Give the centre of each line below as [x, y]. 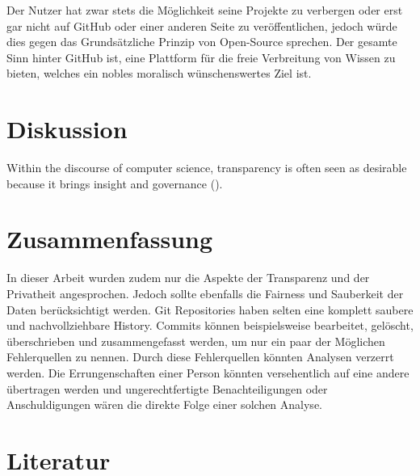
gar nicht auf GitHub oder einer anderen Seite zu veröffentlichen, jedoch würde [202, 25]
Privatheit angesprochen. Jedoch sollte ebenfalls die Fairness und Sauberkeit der [205, 293]
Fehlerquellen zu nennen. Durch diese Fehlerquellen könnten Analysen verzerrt [200, 357]
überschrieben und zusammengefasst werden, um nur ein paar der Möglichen [196, 341]
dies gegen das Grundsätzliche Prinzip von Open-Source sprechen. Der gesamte [202, 42]
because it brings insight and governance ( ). [115, 183]
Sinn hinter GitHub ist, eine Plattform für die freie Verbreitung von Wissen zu [201, 57]
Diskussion [67, 129]
